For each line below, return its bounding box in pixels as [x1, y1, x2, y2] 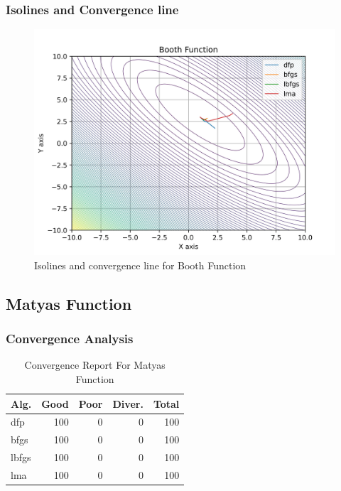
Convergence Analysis [6, 330, 134, 347]
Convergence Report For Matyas [24, 357, 166, 372]
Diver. [112, 396, 144, 411]
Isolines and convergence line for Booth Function [34, 257, 247, 272]
